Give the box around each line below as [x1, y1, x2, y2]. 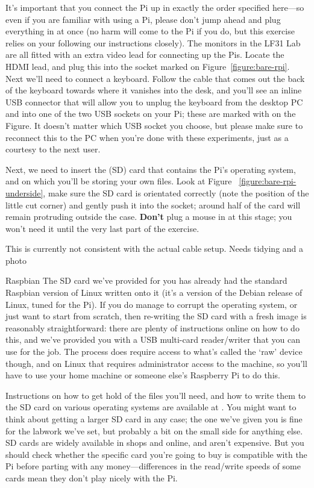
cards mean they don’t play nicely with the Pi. [5, 471, 178, 484]
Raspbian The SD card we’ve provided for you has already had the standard [5, 274, 287, 287]
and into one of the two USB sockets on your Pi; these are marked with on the [5, 107, 296, 120]
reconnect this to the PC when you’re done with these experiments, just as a [5, 131, 289, 143]
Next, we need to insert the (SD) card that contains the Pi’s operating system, [5, 163, 296, 175]
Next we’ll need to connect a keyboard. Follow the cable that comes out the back [5, 72, 305, 84]
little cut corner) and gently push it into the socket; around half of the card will [5, 198, 301, 211]
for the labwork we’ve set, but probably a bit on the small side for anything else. [5, 424, 303, 437]
